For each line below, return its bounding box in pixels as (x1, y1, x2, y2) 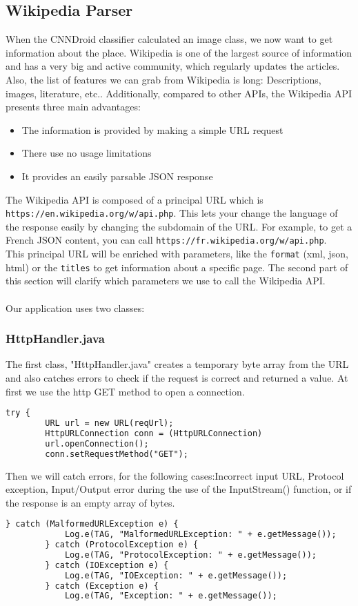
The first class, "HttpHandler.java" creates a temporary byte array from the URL (6, 357, 349, 371)
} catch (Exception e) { (45, 580, 159, 591)
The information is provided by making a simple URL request (21, 122, 284, 137)
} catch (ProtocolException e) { (45, 540, 199, 550)
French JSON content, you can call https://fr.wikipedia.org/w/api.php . (6, 233, 327, 247)
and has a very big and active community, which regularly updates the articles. (6, 59, 340, 73)
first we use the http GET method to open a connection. (6, 384, 245, 398)
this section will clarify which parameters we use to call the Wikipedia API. (6, 273, 326, 288)
